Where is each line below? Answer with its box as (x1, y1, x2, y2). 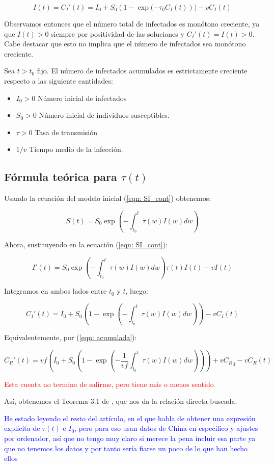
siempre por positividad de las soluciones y (51, 28, 184, 39)
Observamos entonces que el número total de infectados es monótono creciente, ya (4, 18, 260, 29)
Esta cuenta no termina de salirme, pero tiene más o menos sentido (4, 378, 214, 389)
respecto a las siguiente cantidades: (4, 75, 113, 86)
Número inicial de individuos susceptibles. (39, 110, 170, 120)
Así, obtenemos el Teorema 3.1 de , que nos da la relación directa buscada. (4, 396, 237, 406)
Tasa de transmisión (35, 126, 98, 137)
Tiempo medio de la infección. (29, 144, 123, 154)
